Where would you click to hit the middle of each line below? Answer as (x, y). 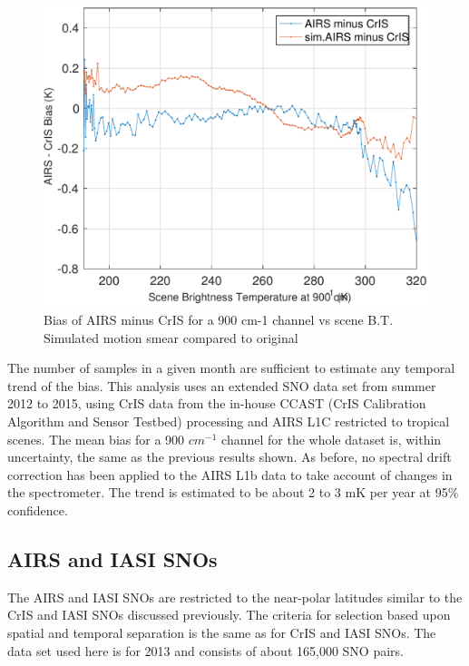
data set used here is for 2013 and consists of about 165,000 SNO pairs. (205, 650)
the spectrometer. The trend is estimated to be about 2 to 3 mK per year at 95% (233, 492)
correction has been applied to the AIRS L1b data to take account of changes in (230, 474)
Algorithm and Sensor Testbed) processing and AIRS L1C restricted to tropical (229, 421)
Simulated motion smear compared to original (171, 337)
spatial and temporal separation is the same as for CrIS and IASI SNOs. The (222, 632)
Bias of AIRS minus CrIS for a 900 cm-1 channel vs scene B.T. (219, 320)
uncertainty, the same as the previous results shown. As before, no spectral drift (230, 457)
